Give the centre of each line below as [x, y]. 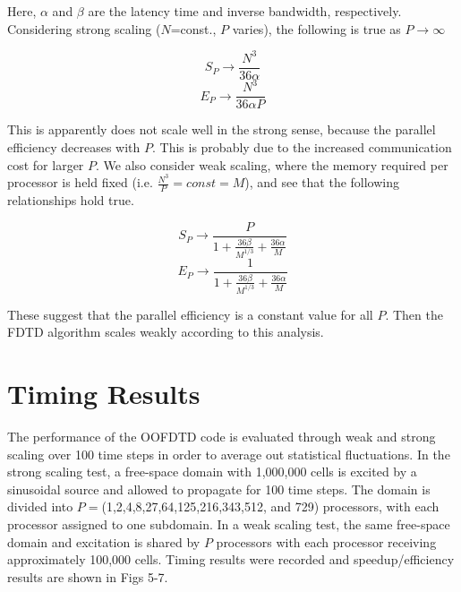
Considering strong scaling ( [84, 28]
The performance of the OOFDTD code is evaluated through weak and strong [222, 437]
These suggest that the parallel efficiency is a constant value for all [190, 314]
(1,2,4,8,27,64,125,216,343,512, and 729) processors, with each [270, 506]
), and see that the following [322, 182]
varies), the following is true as [316, 28]
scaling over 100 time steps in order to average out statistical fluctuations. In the [229, 454]
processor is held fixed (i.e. [80, 182]
